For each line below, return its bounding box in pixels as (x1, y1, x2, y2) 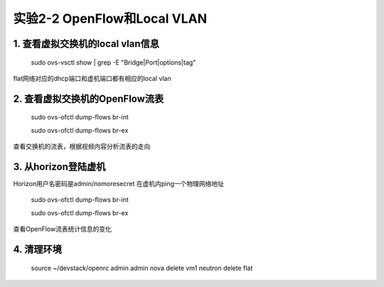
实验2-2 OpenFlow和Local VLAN (13, 11, 208, 26)
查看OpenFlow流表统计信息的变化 (13, 224, 112, 234)
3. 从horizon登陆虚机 (13, 161, 106, 173)
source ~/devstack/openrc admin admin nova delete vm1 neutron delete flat (31, 264, 253, 272)
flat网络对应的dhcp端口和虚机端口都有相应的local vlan (13, 74, 172, 82)
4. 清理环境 (13, 244, 62, 256)
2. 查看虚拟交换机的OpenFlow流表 (13, 92, 164, 104)
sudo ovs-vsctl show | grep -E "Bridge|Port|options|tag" (31, 58, 196, 67)
